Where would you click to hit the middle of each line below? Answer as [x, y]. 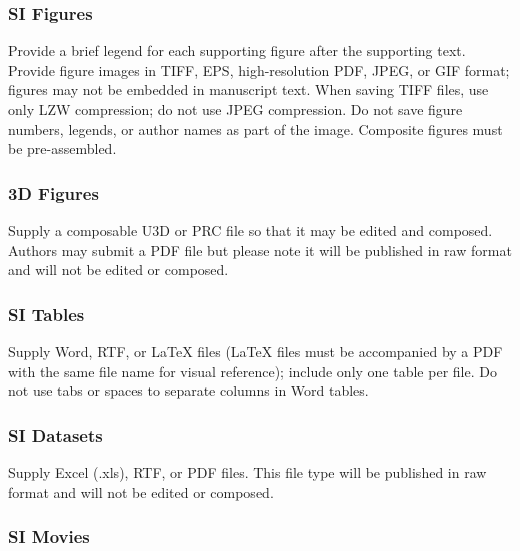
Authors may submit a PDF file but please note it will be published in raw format [260, 249]
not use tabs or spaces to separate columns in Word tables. [188, 390]
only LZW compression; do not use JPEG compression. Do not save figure [235, 109]
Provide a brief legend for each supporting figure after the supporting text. [237, 50]
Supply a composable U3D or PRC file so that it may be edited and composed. [250, 230]
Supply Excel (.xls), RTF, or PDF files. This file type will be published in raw [247, 472]
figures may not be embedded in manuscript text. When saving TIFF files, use [248, 89]
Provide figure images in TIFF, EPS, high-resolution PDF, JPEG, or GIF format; [259, 69]
